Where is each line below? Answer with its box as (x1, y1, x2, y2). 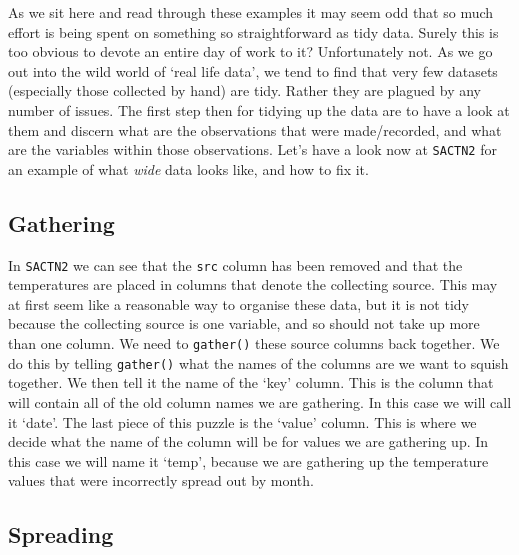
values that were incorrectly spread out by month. (8, 470, 314, 491)
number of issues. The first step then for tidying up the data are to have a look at (8, 99, 510, 120)
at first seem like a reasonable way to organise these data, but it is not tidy (8, 293, 469, 314)
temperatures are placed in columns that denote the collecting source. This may (8, 274, 498, 295)
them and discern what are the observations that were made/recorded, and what (8, 119, 502, 140)
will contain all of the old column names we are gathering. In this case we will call (8, 391, 512, 412)
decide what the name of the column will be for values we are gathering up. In (8, 431, 489, 452)
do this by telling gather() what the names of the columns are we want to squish (8, 352, 509, 373)
